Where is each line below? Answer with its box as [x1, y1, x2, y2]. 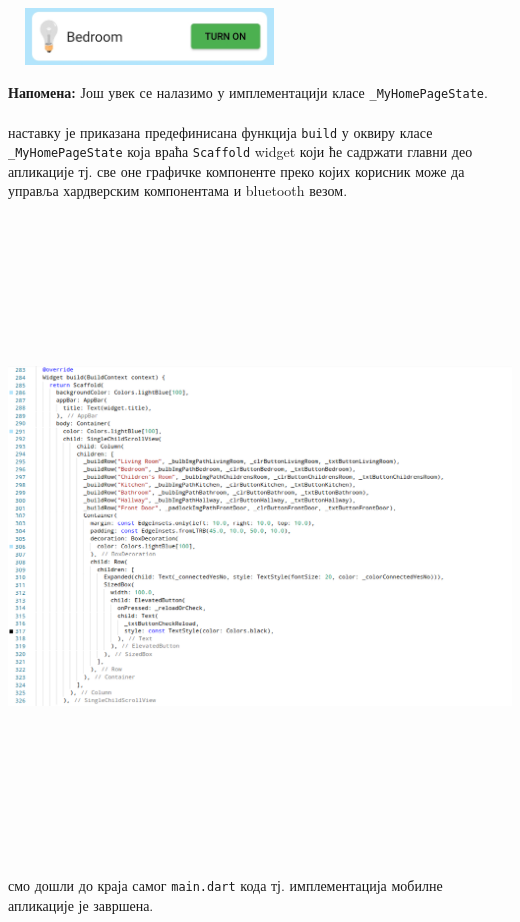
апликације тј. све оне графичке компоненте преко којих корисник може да [8, 160, 465, 181]
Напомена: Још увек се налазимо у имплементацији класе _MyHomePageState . [8, 82, 488, 103]
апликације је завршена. [8, 894, 154, 915]
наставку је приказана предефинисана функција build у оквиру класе [8, 121, 433, 142]
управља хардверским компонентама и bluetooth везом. [8, 180, 348, 201]
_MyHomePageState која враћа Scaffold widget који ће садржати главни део [8, 141, 473, 162]
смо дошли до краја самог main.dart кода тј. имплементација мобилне [8, 875, 443, 896]
